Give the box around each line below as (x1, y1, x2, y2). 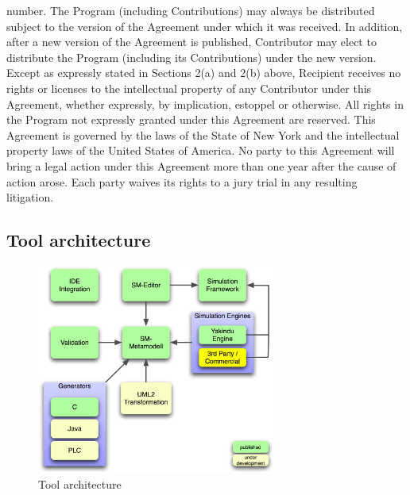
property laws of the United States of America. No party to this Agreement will (6, 142, 395, 159)
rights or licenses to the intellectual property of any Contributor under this (6, 79, 372, 96)
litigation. (6, 189, 54, 205)
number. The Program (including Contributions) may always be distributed (6, 2, 375, 18)
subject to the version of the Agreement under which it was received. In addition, (6, 17, 403, 34)
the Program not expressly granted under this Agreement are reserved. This (6, 111, 376, 128)
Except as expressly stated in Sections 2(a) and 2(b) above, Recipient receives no (6, 64, 401, 81)
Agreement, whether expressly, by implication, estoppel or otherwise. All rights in (6, 95, 404, 112)
